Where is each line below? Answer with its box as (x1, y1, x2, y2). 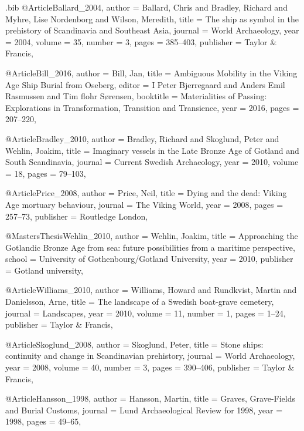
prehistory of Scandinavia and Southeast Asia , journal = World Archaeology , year (5, 24, 299, 36)
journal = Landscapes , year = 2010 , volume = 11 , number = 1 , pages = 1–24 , (5, 307, 286, 319)
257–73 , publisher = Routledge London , (5, 210, 148, 222)
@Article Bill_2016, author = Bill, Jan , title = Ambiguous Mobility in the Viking (5, 66, 298, 79)
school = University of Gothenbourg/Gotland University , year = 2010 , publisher (5, 252, 293, 265)
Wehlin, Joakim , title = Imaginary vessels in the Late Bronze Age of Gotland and (5, 144, 299, 156)
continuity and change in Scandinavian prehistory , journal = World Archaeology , (5, 349, 295, 362)
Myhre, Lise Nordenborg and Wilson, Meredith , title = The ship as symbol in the (5, 12, 299, 25)
